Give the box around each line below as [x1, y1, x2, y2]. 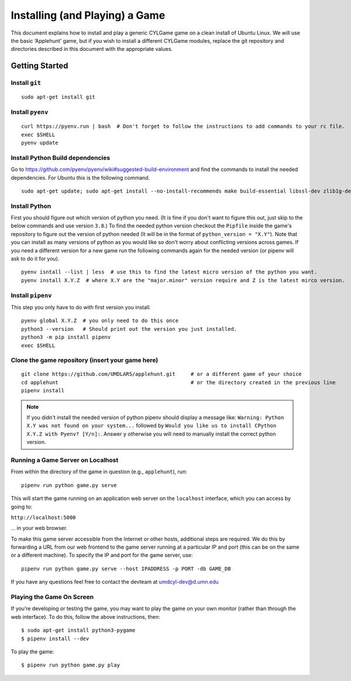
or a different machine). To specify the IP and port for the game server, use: [11, 552, 193, 559]
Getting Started [11, 61, 68, 71]
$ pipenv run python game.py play [21, 662, 120, 669]
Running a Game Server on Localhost [11, 456, 119, 464]
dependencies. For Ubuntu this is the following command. [11, 174, 150, 181]
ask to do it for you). [11, 255, 60, 262]
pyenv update [21, 139, 58, 146]
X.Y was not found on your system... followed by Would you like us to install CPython [26, 422, 277, 429]
